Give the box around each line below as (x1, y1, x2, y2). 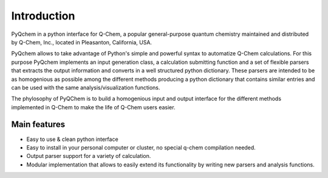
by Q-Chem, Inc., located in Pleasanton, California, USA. (11, 38, 152, 46)
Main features (11, 119, 66, 130)
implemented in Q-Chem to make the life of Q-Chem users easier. (11, 103, 176, 111)
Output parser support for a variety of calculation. (26, 152, 151, 160)
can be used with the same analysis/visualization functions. (11, 84, 160, 91)
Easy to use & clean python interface (26, 135, 118, 143)
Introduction (11, 9, 75, 22)
